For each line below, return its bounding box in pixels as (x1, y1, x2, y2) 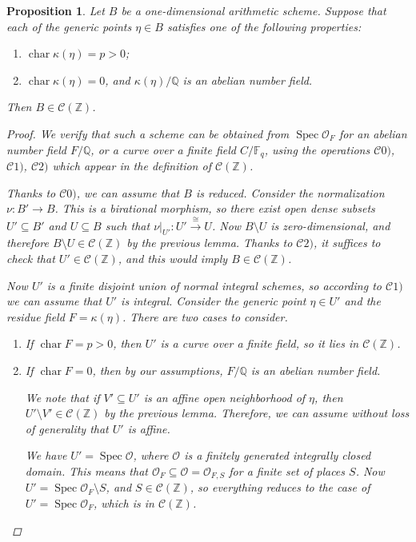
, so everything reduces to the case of (190, 479, 370, 496)
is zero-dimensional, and (270, 217, 390, 233)
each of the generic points (6, 18, 132, 34)
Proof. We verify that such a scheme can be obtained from (6, 125, 290, 141)
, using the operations (264, 141, 370, 157)
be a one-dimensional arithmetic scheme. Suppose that (121, 2, 386, 18)
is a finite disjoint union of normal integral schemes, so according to (46, 277, 382, 293)
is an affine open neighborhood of (143, 389, 306, 405)
